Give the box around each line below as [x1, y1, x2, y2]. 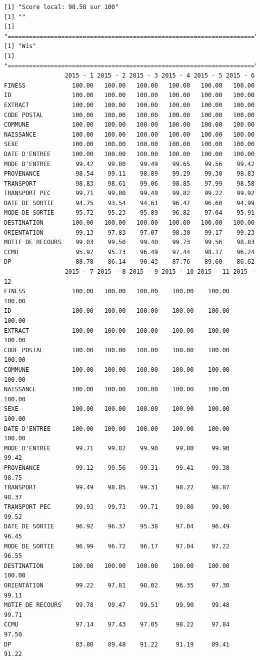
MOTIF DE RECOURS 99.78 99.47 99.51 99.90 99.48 [4, 601, 230, 609]
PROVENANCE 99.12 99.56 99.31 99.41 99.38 [4, 464, 230, 471]
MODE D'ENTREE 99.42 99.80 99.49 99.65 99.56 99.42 [4, 160, 255, 168]
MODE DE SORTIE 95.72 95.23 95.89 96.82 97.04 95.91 [4, 209, 255, 217]
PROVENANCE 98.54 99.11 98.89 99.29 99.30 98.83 [4, 170, 255, 178]
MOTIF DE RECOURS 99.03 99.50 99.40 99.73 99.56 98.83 [4, 239, 255, 246]
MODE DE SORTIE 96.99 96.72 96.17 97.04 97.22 [4, 542, 230, 550]
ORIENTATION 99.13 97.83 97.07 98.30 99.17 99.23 [4, 229, 255, 236]
